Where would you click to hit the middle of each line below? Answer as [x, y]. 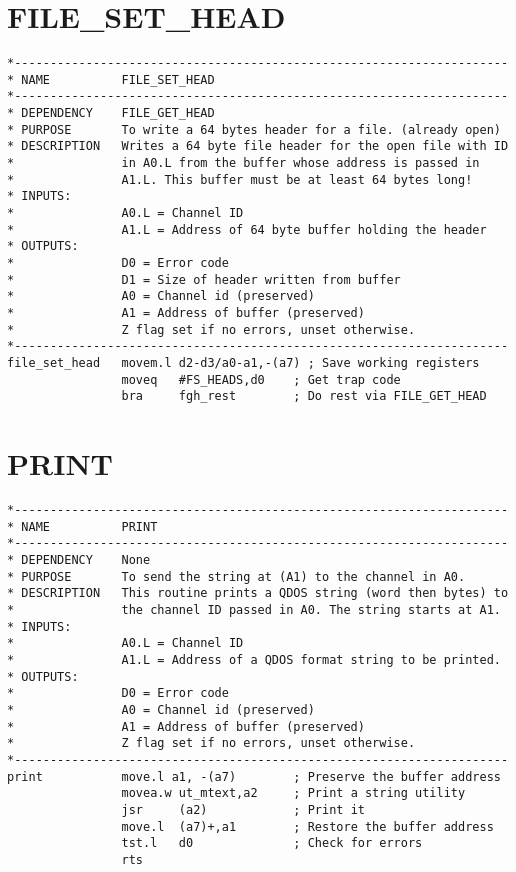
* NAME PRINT [82, 526]
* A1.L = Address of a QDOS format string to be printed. [254, 659]
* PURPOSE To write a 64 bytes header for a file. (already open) [254, 129]
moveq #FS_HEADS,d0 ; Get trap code [261, 379]
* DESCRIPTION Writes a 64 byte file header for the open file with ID [258, 146]
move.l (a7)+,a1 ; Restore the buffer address [307, 826]
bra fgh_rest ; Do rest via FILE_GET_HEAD [304, 396]
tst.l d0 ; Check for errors [272, 843]
